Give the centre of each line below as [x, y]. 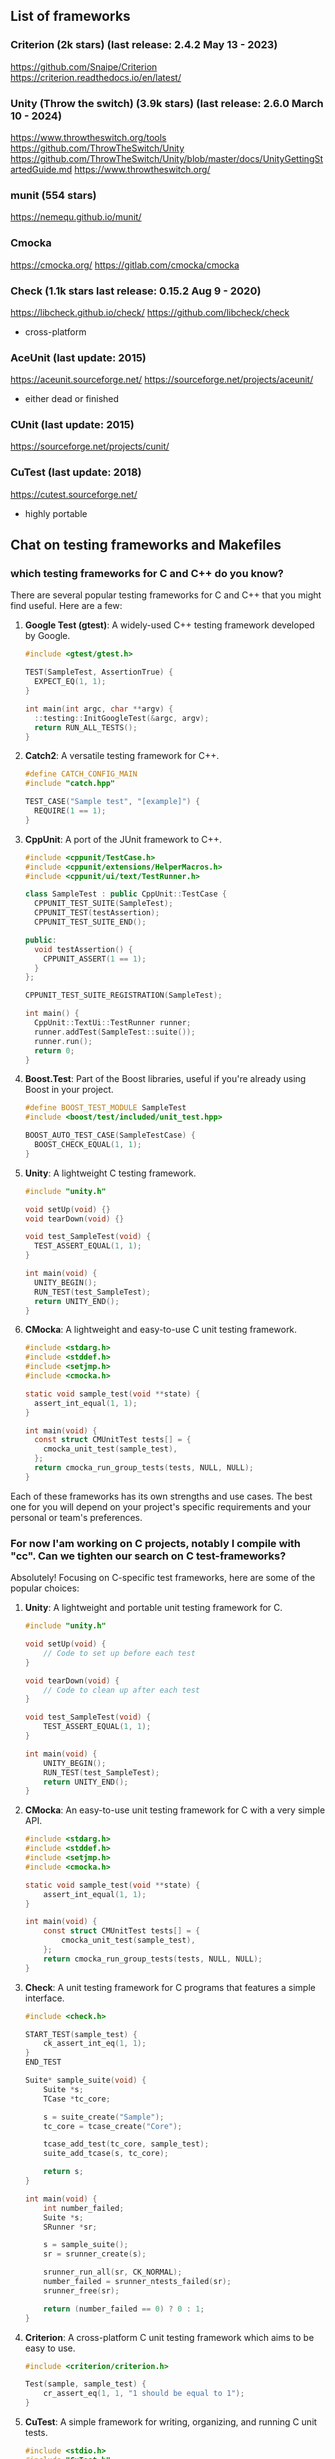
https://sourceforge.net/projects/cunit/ [90, 446]
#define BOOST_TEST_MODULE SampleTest [105, 1108]
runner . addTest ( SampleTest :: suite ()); [115, 1032]
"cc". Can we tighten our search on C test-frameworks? [148, 1556]
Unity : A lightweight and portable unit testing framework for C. [153, 1608]
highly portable [56, 513]
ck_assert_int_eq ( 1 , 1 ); [95, 2044]
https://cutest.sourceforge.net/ [74, 494]
